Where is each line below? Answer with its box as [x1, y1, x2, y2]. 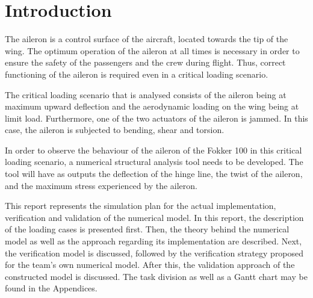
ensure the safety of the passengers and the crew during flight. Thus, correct [5, 56, 286, 69]
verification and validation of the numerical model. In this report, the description [5, 211, 304, 223]
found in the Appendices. [5, 282, 98, 294]
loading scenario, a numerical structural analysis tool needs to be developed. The [5, 155, 303, 168]
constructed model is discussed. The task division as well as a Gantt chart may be [5, 270, 308, 282]
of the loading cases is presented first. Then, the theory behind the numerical [5, 223, 290, 235]
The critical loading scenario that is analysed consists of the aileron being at [5, 88, 287, 101]
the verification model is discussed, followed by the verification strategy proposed [5, 246, 304, 259]
